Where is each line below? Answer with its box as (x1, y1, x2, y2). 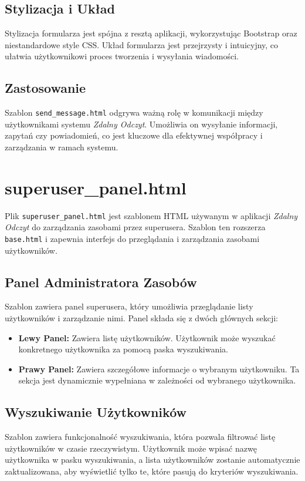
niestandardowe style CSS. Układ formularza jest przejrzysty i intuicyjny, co (5, 38, 279, 51)
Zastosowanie (5, 79, 86, 97)
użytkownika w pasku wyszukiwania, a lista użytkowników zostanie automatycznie (5, 453, 300, 466)
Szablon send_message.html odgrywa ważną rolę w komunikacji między (5, 106, 263, 119)
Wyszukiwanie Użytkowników (5, 403, 187, 421)
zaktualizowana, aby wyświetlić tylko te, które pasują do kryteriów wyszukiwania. (5, 465, 299, 477)
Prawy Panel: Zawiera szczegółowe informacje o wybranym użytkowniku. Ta (18, 362, 300, 375)
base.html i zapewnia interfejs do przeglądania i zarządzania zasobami (5, 233, 260, 244)
